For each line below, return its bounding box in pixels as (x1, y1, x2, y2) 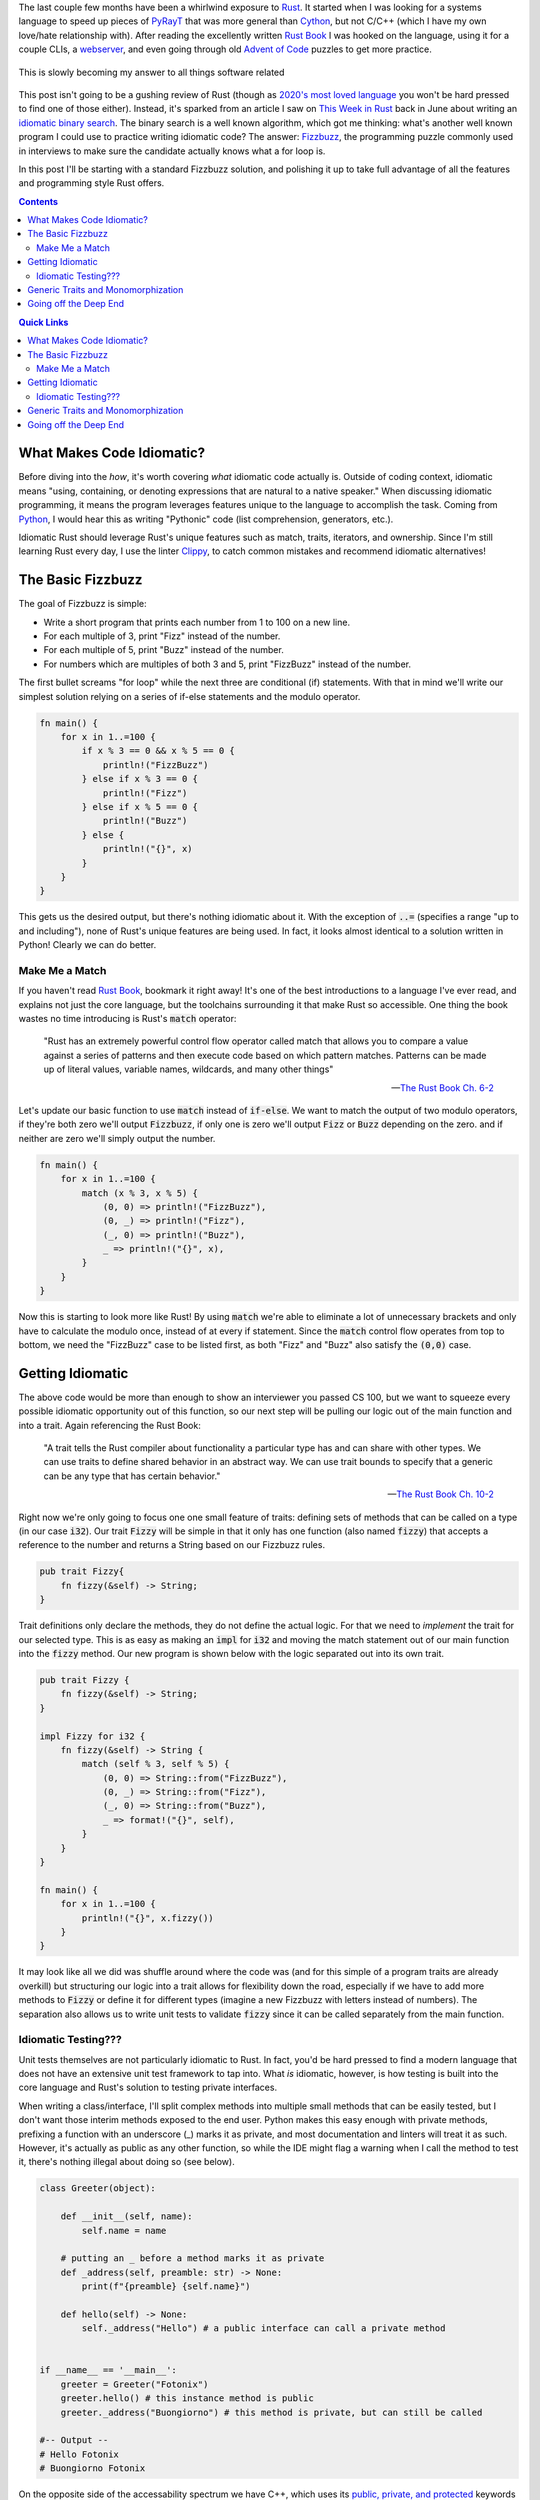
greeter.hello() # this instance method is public (60, 2393, 314, 2404)
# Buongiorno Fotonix (39, 2463, 146, 2474)
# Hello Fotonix (39, 2448, 120, 2460)
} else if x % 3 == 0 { (81, 773, 199, 785)
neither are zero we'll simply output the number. (18, 1132, 216, 1144)
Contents (18, 195, 59, 207)
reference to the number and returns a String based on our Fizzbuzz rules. (18, 1539, 325, 1551)
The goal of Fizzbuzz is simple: (18, 598, 147, 610)
